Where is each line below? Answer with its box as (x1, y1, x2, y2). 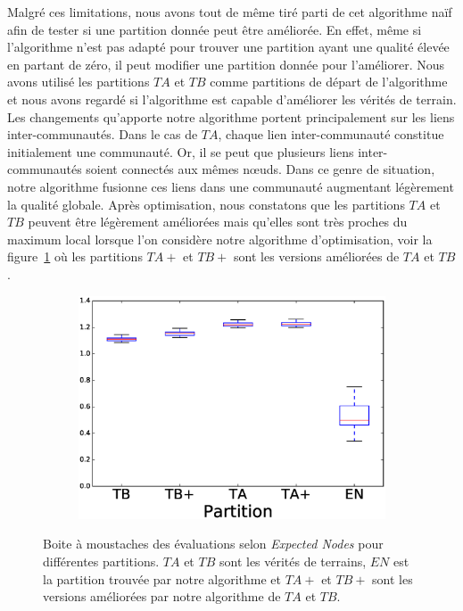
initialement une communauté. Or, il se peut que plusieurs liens (7, 142, 354, 161)
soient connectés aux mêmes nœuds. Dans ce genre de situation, (86, 160, 435, 178)
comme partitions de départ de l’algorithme (210, 72, 448, 91)
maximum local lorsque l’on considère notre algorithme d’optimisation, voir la (7, 229, 433, 248)
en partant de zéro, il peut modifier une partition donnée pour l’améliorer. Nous (7, 54, 445, 73)
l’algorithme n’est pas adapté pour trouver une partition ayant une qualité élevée (7, 37, 450, 56)
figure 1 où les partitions (7, 247, 143, 266)
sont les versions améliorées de (234, 247, 400, 266)
